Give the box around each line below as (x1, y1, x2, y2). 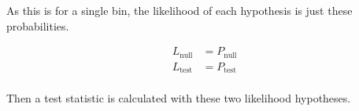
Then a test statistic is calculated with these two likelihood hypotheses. (6, 90, 351, 106)
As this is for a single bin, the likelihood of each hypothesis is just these (6, 2, 353, 18)
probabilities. (6, 17, 69, 34)
